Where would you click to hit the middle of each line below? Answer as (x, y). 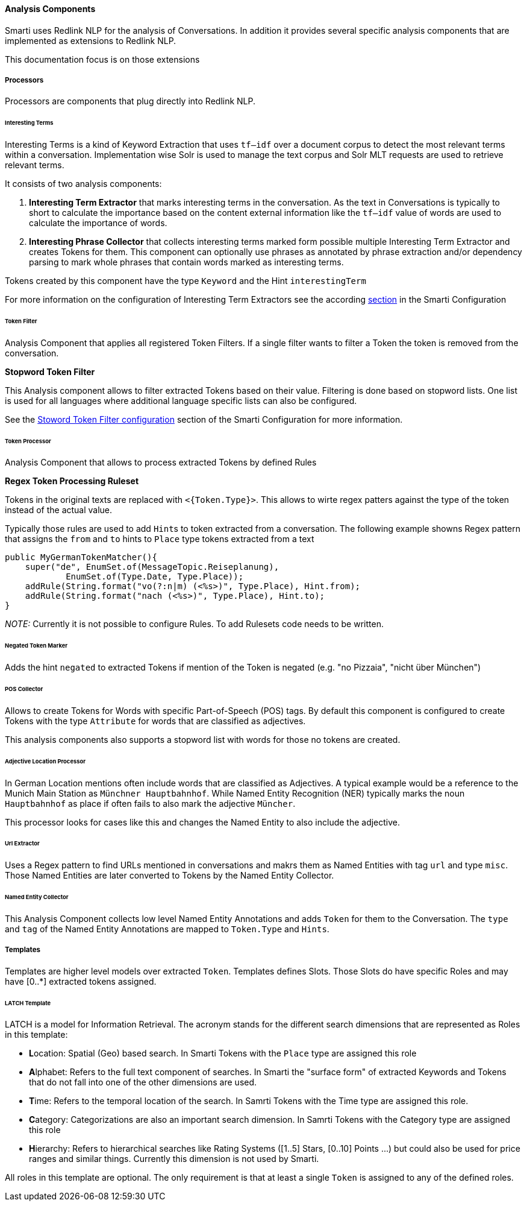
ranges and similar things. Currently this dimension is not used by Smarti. (174, 1159)
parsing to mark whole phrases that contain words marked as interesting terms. (186, 262)
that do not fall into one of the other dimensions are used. (143, 1082)
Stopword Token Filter (50, 371)
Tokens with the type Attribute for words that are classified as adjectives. (155, 721)
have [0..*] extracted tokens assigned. (81, 981)
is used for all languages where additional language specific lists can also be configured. (181, 400)
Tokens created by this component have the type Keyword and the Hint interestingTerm (186, 281)
